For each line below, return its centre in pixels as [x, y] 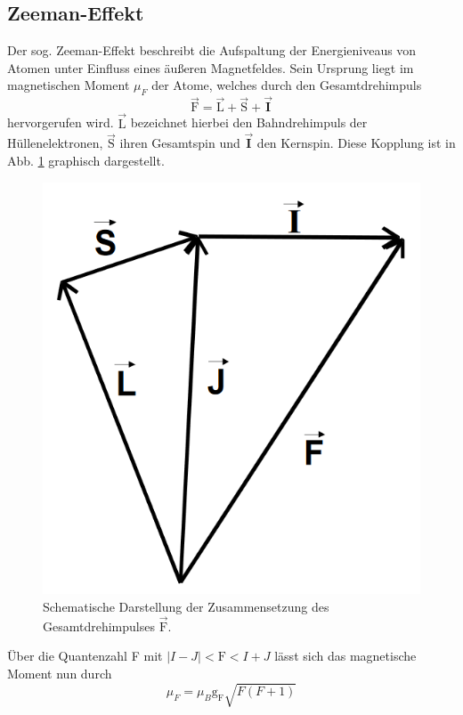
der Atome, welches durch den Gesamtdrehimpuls [287, 85]
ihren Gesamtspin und [180, 143]
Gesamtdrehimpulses [99, 626]
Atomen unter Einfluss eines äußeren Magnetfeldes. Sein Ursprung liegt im [211, 67]
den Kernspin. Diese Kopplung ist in [356, 143]
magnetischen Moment [69, 85]
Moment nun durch [60, 673]
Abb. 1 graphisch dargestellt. [86, 161]
